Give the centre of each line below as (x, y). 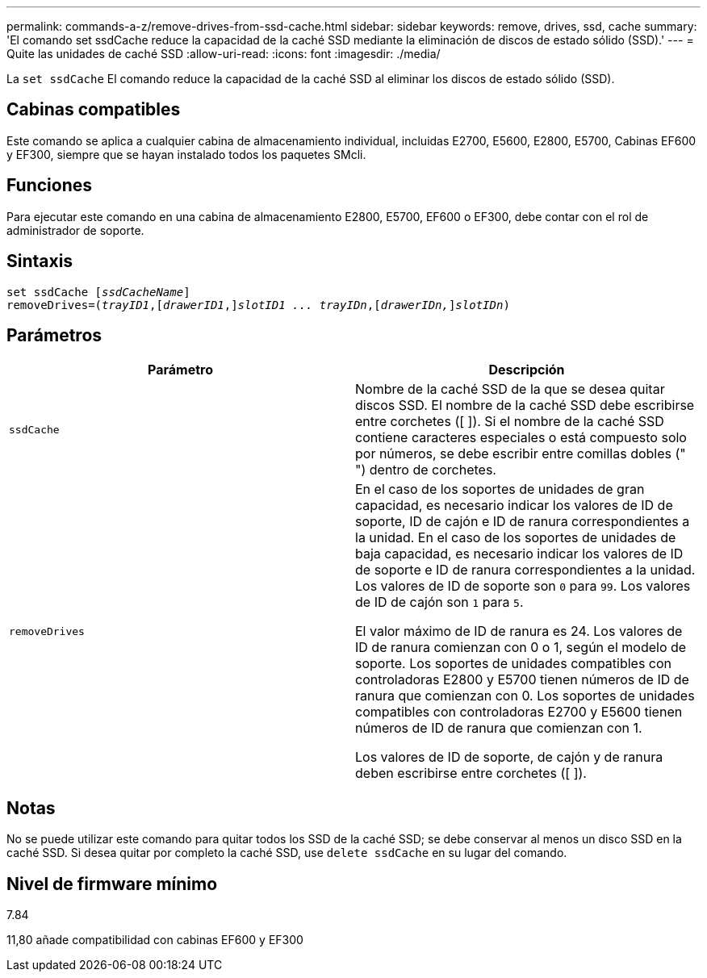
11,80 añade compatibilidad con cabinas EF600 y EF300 (155, 940)
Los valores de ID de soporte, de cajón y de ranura (509, 757)
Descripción (527, 370)
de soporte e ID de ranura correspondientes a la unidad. (525, 570)
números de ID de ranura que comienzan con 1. (499, 728)
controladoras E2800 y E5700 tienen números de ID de (522, 680)
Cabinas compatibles (94, 110)
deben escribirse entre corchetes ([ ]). (471, 773)
